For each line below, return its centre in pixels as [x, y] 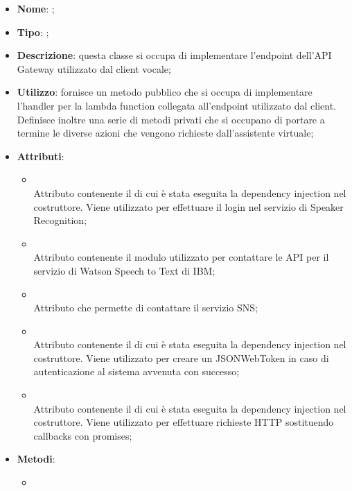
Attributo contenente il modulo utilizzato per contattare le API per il [181, 257]
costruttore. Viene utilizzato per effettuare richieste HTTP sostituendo [184, 422]
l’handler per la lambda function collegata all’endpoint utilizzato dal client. [177, 105]
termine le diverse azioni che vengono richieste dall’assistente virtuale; [165, 133]
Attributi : [41, 156]
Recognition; [60, 220]
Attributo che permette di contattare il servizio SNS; [146, 308]
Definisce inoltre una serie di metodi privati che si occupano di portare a [171, 119]
